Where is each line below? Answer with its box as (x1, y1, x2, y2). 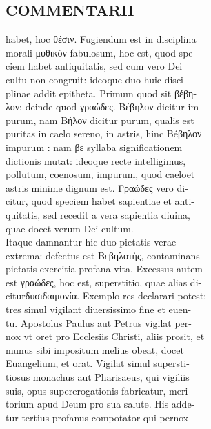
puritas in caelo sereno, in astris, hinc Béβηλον (6, 126, 202, 141)
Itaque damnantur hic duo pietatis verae (6, 235, 177, 249)
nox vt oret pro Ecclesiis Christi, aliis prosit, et (6, 329, 205, 343)
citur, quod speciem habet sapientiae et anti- (6, 194, 194, 208)
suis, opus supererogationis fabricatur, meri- (6, 383, 191, 397)
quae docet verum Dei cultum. (6, 221, 134, 235)
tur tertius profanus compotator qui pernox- (6, 410, 192, 424)
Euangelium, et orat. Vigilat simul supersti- (6, 356, 190, 370)
